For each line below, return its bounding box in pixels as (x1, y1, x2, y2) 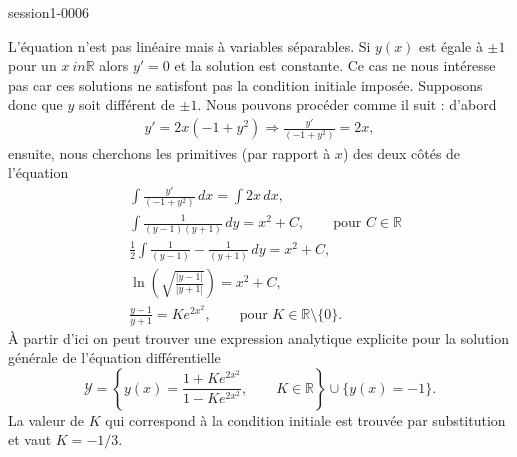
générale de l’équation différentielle (8, 347, 221, 368)
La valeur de (8, 409, 85, 430)
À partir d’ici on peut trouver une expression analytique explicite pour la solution (8, 327, 510, 348)
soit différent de (79, 94, 175, 115)
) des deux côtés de (342, 142, 461, 163)
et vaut (8, 429, 52, 450)
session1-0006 (8, 2, 90, 22)
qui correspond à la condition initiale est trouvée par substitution (105, 409, 506, 430)
